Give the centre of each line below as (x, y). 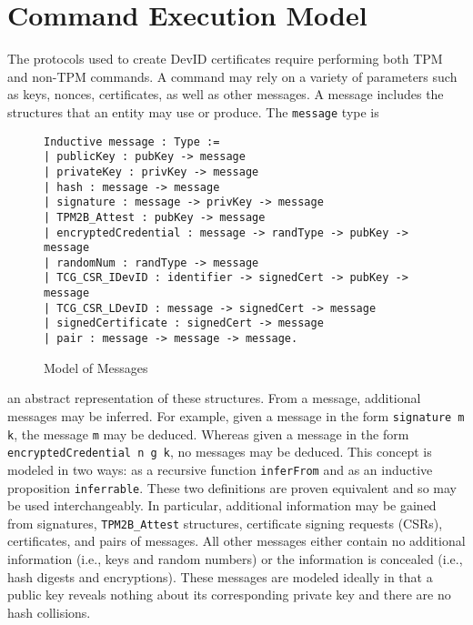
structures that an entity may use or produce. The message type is (193, 111)
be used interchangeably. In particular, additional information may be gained (222, 505)
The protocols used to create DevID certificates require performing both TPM (225, 59)
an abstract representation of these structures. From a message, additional (214, 398)
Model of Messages (96, 367)
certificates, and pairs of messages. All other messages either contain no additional (236, 541)
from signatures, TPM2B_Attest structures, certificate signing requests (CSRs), (225, 523)
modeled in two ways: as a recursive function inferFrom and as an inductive (220, 469)
